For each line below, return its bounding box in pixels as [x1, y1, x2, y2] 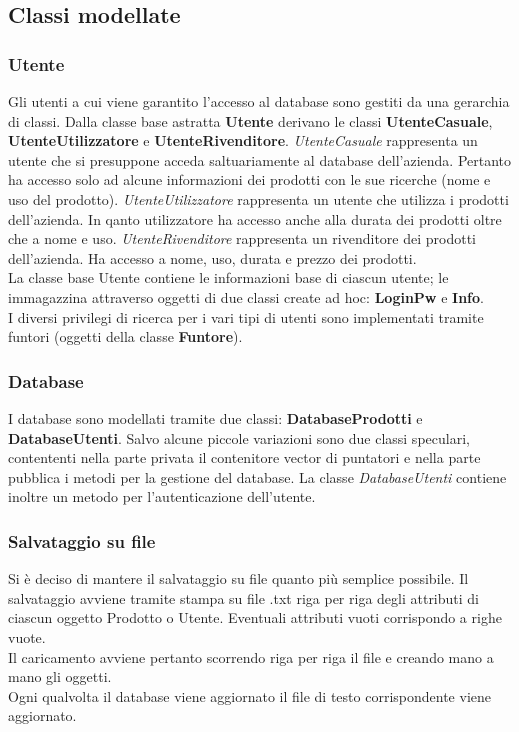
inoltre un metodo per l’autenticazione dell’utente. [8, 486, 316, 507]
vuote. [8, 626, 46, 647]
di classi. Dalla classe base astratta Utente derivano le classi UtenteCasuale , [8, 110, 493, 131]
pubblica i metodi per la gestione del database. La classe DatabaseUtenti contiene [8, 466, 507, 487]
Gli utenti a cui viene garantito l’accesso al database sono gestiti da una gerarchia [8, 91, 510, 111]
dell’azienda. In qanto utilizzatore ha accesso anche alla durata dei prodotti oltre [8, 208, 502, 229]
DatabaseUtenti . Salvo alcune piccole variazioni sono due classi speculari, [8, 427, 470, 448]
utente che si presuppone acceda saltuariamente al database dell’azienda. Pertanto [8, 149, 512, 170]
